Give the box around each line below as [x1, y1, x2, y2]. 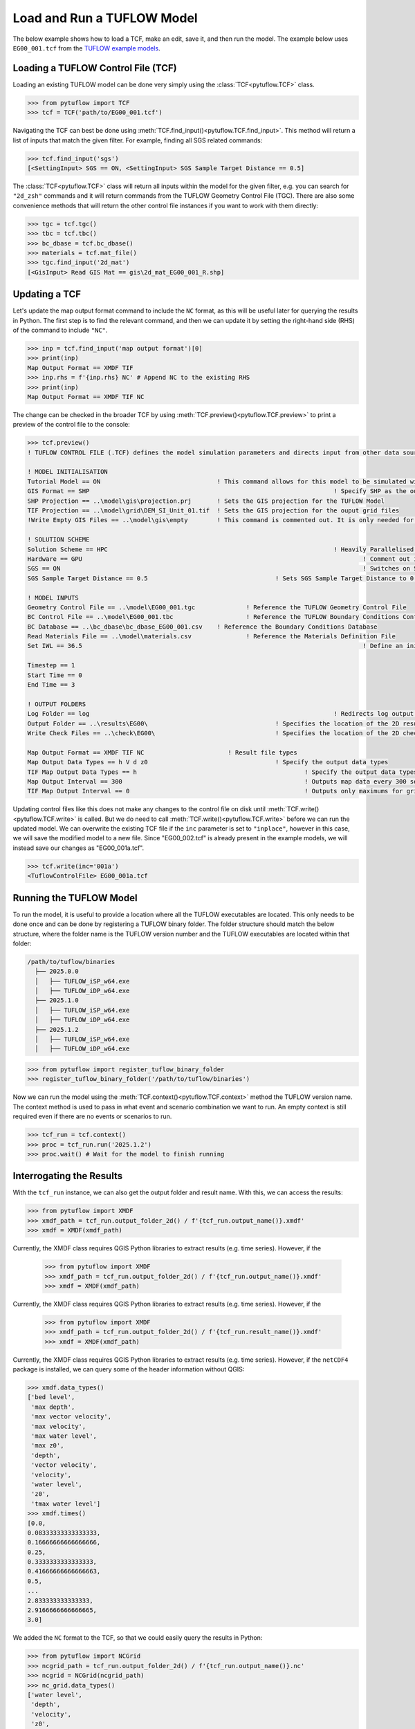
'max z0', [31, 1442, 64, 1450]
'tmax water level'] [31, 1499, 101, 1508]
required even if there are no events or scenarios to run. [12, 1112, 172, 1120]
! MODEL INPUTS [27, 593, 79, 602]
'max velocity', [31, 1422, 86, 1430]
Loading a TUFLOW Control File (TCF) [12, 62, 177, 74]
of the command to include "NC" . [12, 326, 108, 334]
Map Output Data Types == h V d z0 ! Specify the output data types [27, 758, 389, 766]
